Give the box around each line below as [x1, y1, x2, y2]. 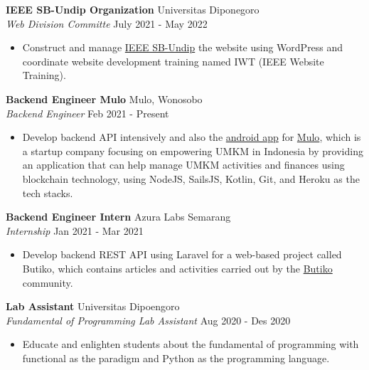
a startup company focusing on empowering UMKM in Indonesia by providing [22, 143, 363, 158]
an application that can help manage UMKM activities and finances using [22, 157, 345, 172]
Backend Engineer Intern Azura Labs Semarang [6, 209, 231, 224]
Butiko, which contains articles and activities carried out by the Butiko [22, 260, 333, 275]
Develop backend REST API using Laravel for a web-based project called [22, 247, 342, 262]
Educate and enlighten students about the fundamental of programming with [22, 337, 359, 351]
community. [22, 275, 73, 290]
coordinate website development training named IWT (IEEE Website [22, 53, 324, 68]
